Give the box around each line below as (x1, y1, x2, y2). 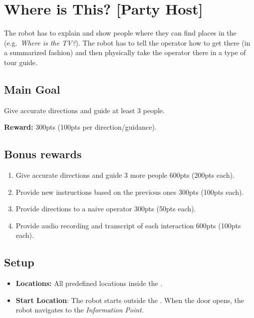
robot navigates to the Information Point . (15, 304, 144, 315)
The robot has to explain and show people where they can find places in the (4, 28, 237, 38)
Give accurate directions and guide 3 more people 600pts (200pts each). (15, 170, 235, 180)
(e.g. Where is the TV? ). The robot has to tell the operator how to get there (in (4, 37, 251, 48)
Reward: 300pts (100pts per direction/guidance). (4, 122, 157, 132)
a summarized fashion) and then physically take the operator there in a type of (4, 47, 246, 58)
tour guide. (4, 57, 37, 67)
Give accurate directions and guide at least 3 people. (4, 105, 165, 115)
